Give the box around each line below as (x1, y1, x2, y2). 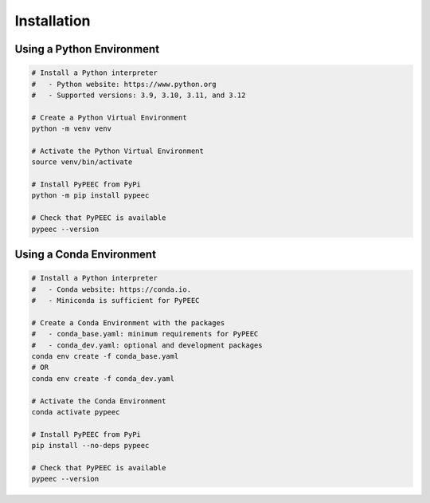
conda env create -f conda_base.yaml (31, 352, 179, 360)
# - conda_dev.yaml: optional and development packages (31, 340, 263, 350)
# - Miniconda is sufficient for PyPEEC (31, 296, 200, 305)
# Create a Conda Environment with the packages (31, 318, 225, 327)
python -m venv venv (31, 124, 111, 133)
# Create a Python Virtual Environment (31, 112, 187, 122)
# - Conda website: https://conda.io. (31, 285, 191, 294)
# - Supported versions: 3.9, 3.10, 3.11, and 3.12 (31, 90, 246, 100)
